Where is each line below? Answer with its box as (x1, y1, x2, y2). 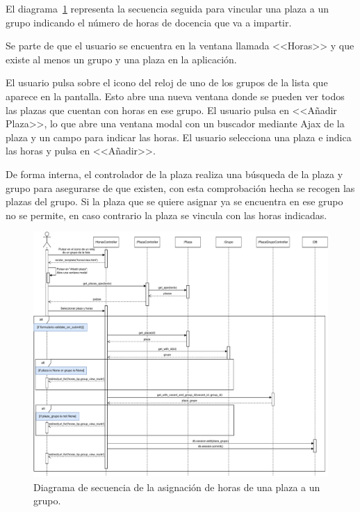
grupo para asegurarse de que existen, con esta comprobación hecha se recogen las (6, 180, 355, 195)
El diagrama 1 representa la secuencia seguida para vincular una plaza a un (6, 1, 329, 15)
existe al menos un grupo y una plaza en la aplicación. (6, 51, 237, 66)
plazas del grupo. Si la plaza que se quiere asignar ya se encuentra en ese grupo (6, 194, 343, 209)
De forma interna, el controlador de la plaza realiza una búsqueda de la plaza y (6, 166, 343, 181)
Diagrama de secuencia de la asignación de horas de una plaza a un (33, 479, 320, 494)
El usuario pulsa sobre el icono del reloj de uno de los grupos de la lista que (6, 75, 328, 90)
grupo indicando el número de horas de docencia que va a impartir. (6, 15, 292, 29)
